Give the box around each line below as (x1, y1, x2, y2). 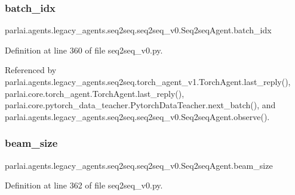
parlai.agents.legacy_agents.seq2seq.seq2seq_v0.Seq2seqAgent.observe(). (5, 110, 270, 122)
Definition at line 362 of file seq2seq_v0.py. (5, 179, 163, 191)
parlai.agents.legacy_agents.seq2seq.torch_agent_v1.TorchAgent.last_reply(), (5, 76, 291, 87)
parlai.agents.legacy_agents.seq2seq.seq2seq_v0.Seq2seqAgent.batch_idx (5, 24, 272, 36)
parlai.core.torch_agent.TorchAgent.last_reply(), (5, 87, 185, 99)
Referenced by (5, 64, 57, 76)
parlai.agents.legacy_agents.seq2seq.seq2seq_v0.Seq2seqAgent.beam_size (5, 159, 273, 171)
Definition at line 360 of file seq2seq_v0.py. (5, 43, 163, 56)
